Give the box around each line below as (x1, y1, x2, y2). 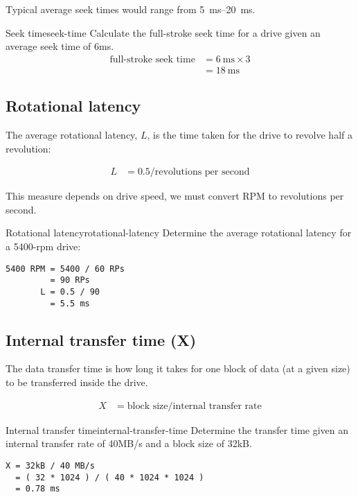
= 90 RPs (50, 275, 90, 286)
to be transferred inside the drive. (6, 375, 148, 390)
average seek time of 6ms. (6, 39, 114, 53)
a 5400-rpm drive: (6, 239, 81, 254)
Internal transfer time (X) (6, 329, 197, 350)
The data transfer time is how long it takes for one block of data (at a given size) (6, 361, 350, 376)
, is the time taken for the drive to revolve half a (147, 128, 352, 142)
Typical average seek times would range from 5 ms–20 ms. (6, 2, 256, 16)
